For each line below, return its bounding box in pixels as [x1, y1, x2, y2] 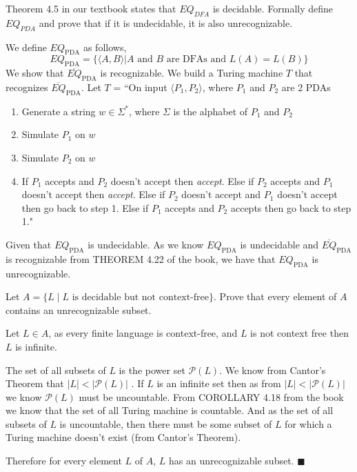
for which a [285, 416, 332, 431]
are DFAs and [166, 55, 227, 65]
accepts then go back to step [230, 200, 351, 215]
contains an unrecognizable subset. [6, 302, 152, 317]
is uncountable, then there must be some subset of [59, 416, 272, 431]
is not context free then [250, 326, 349, 340]
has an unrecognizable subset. [169, 453, 294, 468]
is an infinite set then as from [156, 376, 281, 391]
